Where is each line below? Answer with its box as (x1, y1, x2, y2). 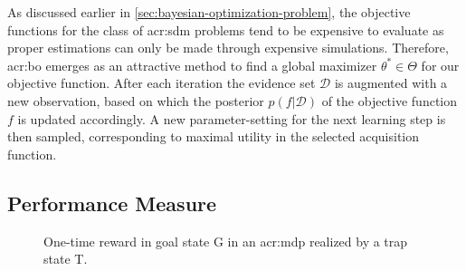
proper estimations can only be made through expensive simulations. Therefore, (7, 38, 449, 57)
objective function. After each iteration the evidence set (7, 73, 316, 92)
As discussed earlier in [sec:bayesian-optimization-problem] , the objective (7, 3, 411, 21)
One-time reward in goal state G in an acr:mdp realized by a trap (43, 231, 408, 250)
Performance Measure (7, 189, 217, 217)
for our (421, 55, 460, 74)
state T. (43, 249, 88, 268)
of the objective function (321, 91, 458, 110)
